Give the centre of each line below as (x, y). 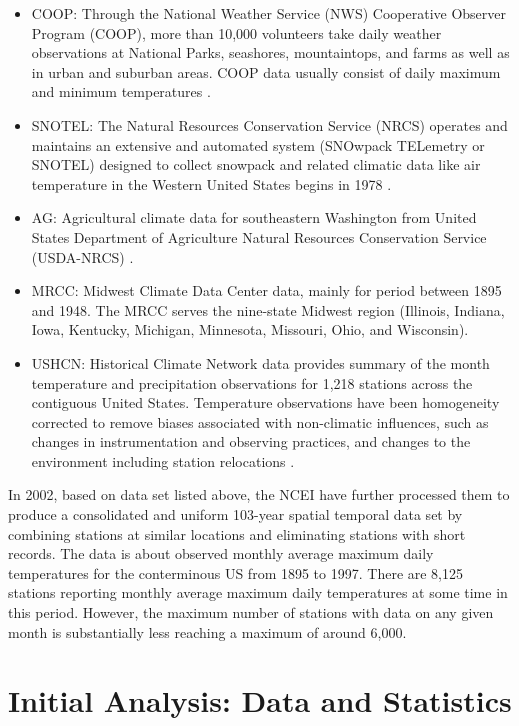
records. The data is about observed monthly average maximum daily (221, 553)
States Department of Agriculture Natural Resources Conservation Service (259, 236)
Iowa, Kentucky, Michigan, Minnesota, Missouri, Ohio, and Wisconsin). (250, 329)
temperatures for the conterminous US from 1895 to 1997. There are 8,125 (236, 572)
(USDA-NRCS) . (82, 256)
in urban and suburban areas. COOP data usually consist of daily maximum (266, 71)
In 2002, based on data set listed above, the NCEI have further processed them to (259, 494)
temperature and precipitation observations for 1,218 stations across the (252, 382)
